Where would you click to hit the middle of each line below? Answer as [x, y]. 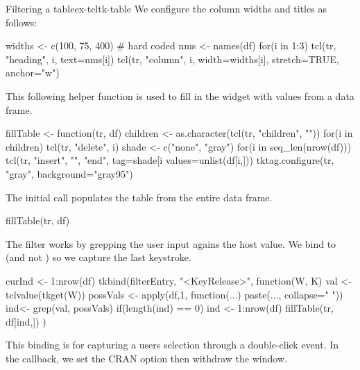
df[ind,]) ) [26, 321]
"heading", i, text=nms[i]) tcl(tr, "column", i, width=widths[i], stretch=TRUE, [172, 59]
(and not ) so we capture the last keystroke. [98, 257]
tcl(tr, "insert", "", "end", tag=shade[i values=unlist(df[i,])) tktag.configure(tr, [170, 160]
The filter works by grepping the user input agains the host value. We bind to [171, 243]
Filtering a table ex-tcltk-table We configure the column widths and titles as [166, 8]
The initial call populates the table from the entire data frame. [139, 197]
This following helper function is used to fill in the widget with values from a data [180, 95]
